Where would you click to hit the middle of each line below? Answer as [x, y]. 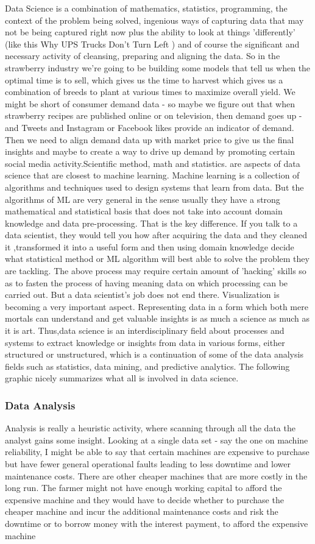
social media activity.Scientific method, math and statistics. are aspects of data [153, 163]
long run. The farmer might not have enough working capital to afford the [143, 488]
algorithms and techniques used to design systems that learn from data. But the [154, 187]
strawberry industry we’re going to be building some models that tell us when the [158, 67]
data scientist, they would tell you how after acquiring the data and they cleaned [156, 235]
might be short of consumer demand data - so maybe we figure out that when [150, 103]
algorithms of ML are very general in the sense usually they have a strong [143, 199]
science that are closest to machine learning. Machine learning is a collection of [152, 175]
